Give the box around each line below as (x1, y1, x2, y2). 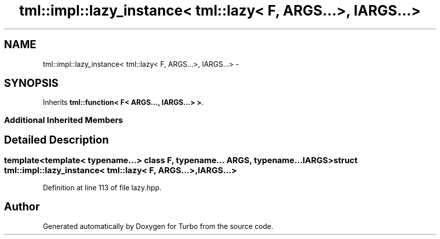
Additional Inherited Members (4, 114, 123, 125)
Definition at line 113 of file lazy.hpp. (43, 183, 162, 192)
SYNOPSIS (4, 77, 59, 90)
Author (4, 200, 40, 213)
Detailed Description (4, 134, 109, 147)
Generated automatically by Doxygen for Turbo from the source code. (43, 221, 274, 230)
